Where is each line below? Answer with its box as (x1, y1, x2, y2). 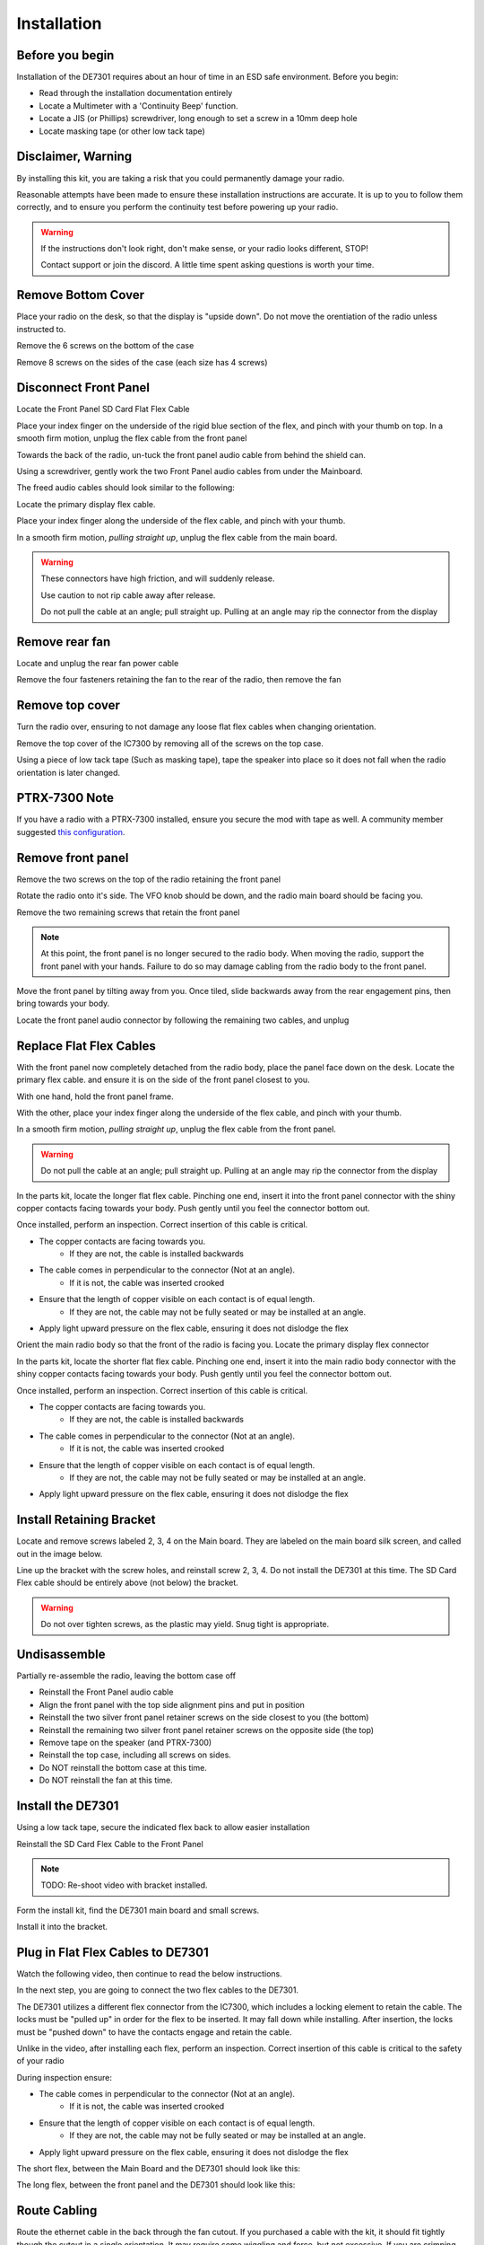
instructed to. (16, 323, 66, 334)
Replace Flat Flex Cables (16, 1038, 157, 1053)
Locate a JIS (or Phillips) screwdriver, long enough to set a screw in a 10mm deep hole (39, 113, 358, 124)
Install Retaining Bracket (16, 1512, 156, 1527)
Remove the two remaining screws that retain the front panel (16, 907, 240, 918)
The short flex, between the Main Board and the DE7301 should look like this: (16, 2163, 300, 2174)
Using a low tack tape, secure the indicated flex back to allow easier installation (16, 1822, 311, 1833)
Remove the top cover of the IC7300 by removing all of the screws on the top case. (16, 737, 324, 749)
